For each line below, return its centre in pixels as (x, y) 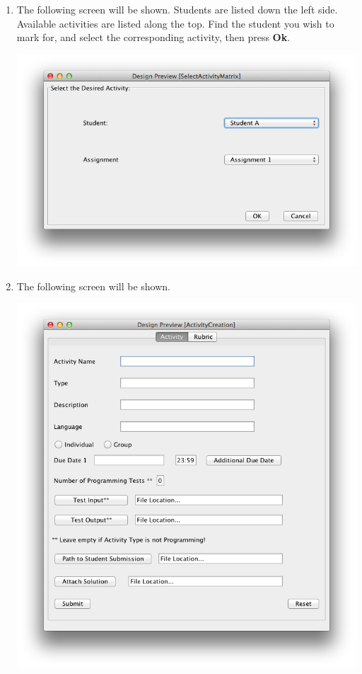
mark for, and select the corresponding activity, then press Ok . (153, 37)
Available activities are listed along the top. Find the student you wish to (175, 23)
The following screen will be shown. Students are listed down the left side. (177, 9)
